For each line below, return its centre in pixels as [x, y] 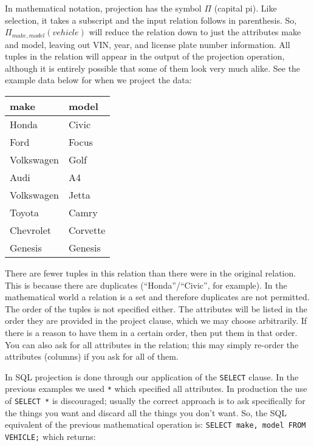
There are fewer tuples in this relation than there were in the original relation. [151, 273]
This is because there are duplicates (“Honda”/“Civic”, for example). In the [146, 285]
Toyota [25, 213]
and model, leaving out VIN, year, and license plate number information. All [148, 44]
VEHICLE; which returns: [50, 436]
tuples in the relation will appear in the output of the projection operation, [145, 56]
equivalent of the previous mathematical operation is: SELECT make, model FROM [155, 424]
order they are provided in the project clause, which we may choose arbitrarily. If [156, 321]
